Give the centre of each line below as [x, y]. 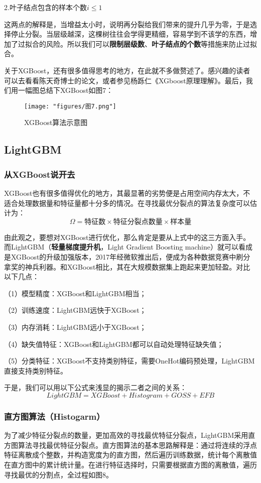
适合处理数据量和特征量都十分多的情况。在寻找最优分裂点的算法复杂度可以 [127, 203]
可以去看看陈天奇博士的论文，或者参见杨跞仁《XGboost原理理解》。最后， [125, 80]
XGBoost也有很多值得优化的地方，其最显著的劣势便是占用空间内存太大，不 [127, 193]
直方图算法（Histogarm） [54, 416]
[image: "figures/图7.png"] [70, 106]
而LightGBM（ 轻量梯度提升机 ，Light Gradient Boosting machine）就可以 [121, 247]
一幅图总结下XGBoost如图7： [66, 90]
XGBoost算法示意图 [56, 122]
